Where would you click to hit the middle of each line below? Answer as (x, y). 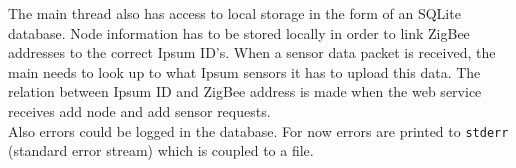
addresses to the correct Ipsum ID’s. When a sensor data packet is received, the (252, 52)
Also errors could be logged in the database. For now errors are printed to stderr (258, 130)
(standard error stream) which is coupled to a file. (161, 150)
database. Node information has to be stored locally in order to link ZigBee (239, 32)
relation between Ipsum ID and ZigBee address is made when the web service (245, 91)
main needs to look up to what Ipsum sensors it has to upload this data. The (244, 71)
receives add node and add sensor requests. (139, 110)
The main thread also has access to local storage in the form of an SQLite (234, 13)
